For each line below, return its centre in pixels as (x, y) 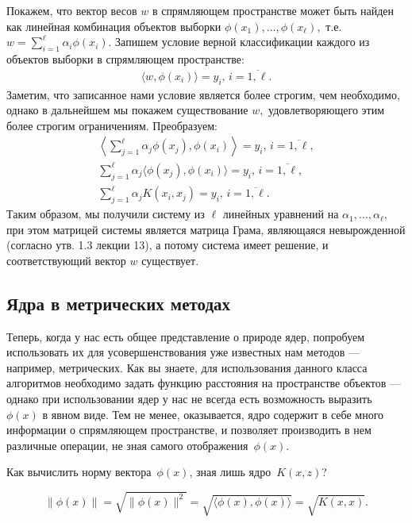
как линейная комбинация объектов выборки (114, 26)
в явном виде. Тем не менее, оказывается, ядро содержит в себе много (213, 414)
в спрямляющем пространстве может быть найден (273, 10)
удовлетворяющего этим (327, 110)
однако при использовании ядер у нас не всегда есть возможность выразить (189, 399)
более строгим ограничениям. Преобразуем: (112, 125)
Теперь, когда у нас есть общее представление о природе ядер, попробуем (186, 336)
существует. (170, 260)
